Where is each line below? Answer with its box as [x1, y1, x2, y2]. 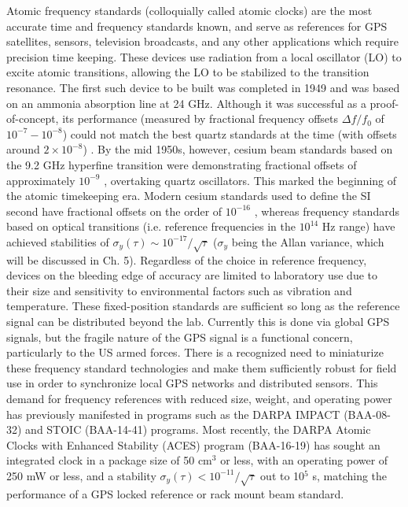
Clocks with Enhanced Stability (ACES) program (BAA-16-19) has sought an [6, 436, 380, 453]
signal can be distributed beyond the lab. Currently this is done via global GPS [6, 313, 390, 330]
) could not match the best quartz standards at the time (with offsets [62, 125, 397, 142]
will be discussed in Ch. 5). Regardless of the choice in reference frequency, [6, 251, 367, 268]
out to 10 [260, 467, 305, 483]
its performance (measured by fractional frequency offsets [62, 110, 339, 127]
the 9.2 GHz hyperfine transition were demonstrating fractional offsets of [6, 156, 357, 172]
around [6, 141, 40, 157]
